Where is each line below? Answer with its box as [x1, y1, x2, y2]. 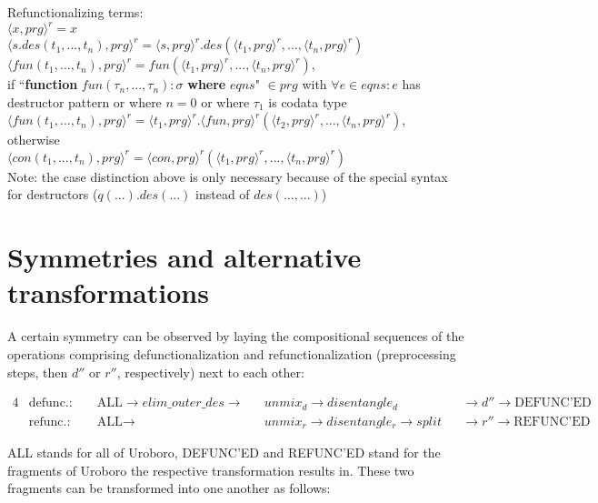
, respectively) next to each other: [116, 362, 304, 381]
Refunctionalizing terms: [7, 3, 144, 21]
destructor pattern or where [7, 92, 162, 111]
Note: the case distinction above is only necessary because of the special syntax [7, 166, 448, 186]
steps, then [7, 362, 68, 381]
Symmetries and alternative [7, 238, 362, 276]
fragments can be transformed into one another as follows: [7, 478, 331, 498]
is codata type [268, 92, 347, 111]
